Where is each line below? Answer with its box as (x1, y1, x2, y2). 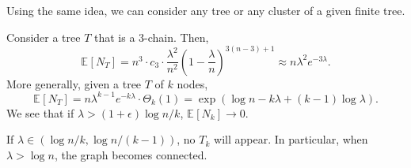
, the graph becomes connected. (54, 146, 207, 162)
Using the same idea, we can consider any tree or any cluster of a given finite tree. (6, 2, 405, 18)
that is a (93, 28, 135, 45)
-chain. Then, (144, 28, 209, 45)
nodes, (177, 75, 208, 91)
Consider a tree (6, 28, 81, 45)
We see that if (6, 104, 74, 121)
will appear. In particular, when (214, 131, 368, 147)
